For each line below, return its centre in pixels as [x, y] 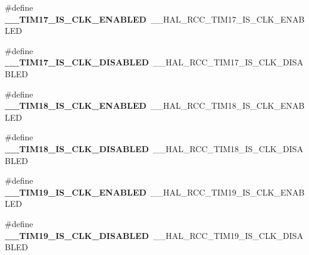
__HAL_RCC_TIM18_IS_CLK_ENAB [227, 106]
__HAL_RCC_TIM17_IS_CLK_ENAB [227, 19]
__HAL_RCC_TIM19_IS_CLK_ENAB [227, 192]
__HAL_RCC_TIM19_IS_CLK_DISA [228, 235]
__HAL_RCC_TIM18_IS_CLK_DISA [228, 148]
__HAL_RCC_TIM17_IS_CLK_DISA [228, 62]
